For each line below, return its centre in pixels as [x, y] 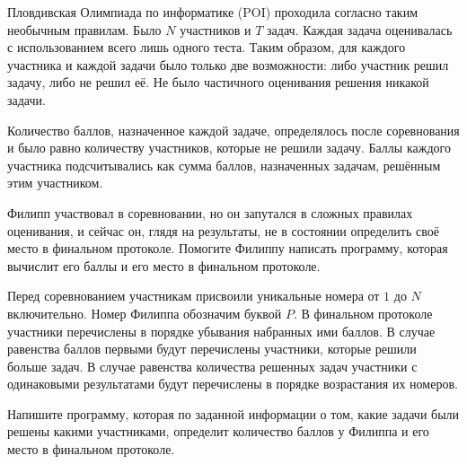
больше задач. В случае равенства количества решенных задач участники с [212, 366]
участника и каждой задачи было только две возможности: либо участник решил [228, 64]
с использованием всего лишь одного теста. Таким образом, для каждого [207, 47]
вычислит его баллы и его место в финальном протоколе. [164, 265]
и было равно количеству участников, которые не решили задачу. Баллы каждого [229, 148]
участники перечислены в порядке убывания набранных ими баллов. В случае [221, 331]
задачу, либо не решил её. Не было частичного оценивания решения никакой [218, 82]
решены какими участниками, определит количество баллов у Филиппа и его [218, 431]
